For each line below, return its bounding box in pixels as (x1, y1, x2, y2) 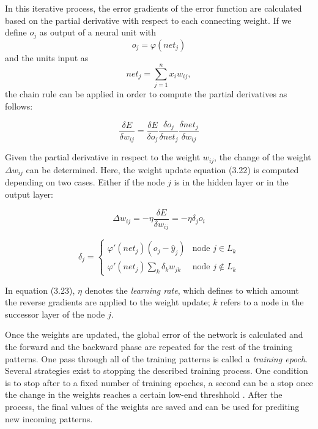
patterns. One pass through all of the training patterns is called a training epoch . (5, 352, 308, 365)
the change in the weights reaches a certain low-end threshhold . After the (5, 388, 283, 401)
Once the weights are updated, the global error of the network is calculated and (5, 328, 303, 341)
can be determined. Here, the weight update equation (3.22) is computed (26, 163, 299, 176)
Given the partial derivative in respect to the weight (5, 151, 201, 163)
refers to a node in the (220, 296, 304, 308)
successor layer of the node (5, 307, 105, 320)
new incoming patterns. (5, 412, 93, 425)
